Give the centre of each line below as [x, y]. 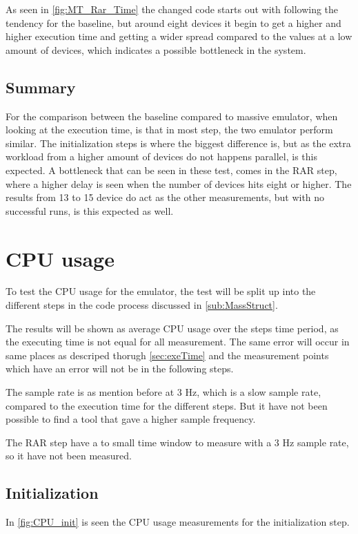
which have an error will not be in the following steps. [120, 369]
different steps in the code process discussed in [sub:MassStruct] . [142, 305]
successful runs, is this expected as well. [90, 210]
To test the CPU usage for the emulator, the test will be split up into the [161, 291]
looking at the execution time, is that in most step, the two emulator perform [169, 130]
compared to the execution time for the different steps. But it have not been [167, 405]
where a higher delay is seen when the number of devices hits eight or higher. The [179, 183]
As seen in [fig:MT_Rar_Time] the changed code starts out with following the [172, 9]
